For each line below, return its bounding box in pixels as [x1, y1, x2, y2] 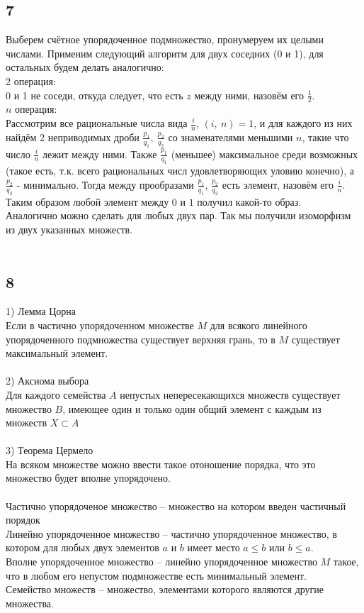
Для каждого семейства [6, 387, 106, 402]
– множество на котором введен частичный [160, 498, 346, 513]
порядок [6, 512, 40, 527]
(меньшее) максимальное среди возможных [171, 146, 358, 161]
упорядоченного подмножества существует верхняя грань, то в [6, 331, 275, 346]
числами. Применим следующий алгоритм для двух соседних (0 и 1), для [6, 45, 324, 60]
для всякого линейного [210, 317, 307, 332]
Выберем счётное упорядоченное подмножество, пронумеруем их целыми [6, 32, 324, 47]
